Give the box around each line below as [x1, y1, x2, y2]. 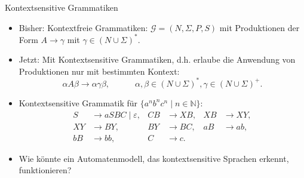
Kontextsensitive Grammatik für [19, 96, 138, 109]
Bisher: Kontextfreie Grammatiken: [19, 21, 148, 33]
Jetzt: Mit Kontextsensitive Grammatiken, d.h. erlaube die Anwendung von [19, 53, 296, 66]
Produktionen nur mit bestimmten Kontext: [19, 65, 180, 77]
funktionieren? [19, 164, 72, 176]
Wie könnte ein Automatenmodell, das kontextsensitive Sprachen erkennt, [19, 152, 289, 164]
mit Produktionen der [219, 21, 300, 33]
